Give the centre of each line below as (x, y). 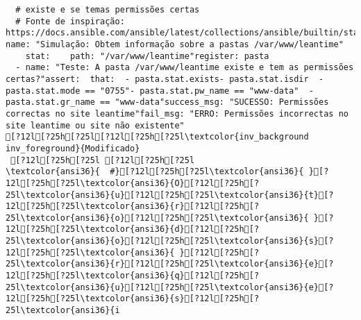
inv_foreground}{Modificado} (73, 148)
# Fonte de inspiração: (70, 21)
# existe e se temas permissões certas (108, 10)
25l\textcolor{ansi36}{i (63, 311)
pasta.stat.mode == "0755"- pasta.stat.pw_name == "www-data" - (160, 91)
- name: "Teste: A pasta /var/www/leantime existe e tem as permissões (185, 68)
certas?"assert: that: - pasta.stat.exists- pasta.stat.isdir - (165, 79)
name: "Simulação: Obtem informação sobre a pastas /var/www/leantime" (175, 44)
